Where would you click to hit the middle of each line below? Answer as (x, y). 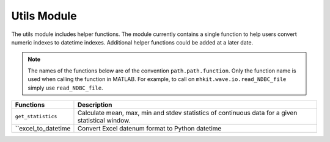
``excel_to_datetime (43, 128)
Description (95, 105)
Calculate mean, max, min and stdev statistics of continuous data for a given (187, 113)
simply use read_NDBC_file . (65, 88)
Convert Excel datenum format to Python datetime (149, 128)
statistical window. (104, 120)
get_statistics (36, 117)
